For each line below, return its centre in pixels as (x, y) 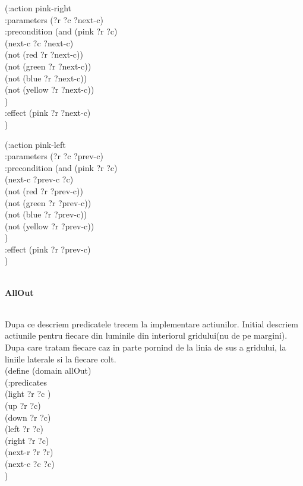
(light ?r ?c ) (28, 394)
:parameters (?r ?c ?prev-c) (54, 156)
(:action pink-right (38, 8)
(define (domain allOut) (48, 370)
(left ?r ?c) (24, 429)
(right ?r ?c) (27, 440)
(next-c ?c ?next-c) (39, 42)
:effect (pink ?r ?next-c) (48, 113)
